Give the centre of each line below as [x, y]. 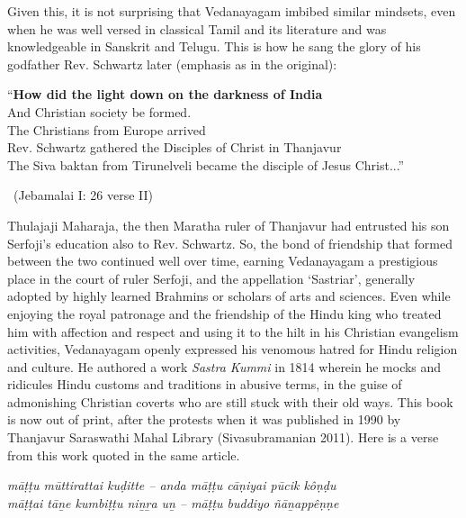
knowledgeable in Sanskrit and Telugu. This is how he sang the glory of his [214, 46]
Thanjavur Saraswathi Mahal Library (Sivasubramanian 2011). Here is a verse [223, 437]
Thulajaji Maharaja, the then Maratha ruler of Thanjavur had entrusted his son [229, 225]
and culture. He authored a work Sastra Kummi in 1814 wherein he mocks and [224, 366]
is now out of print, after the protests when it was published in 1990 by [204, 419]
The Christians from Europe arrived [107, 129]
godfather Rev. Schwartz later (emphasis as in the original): [172, 64]
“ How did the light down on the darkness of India [165, 94]
